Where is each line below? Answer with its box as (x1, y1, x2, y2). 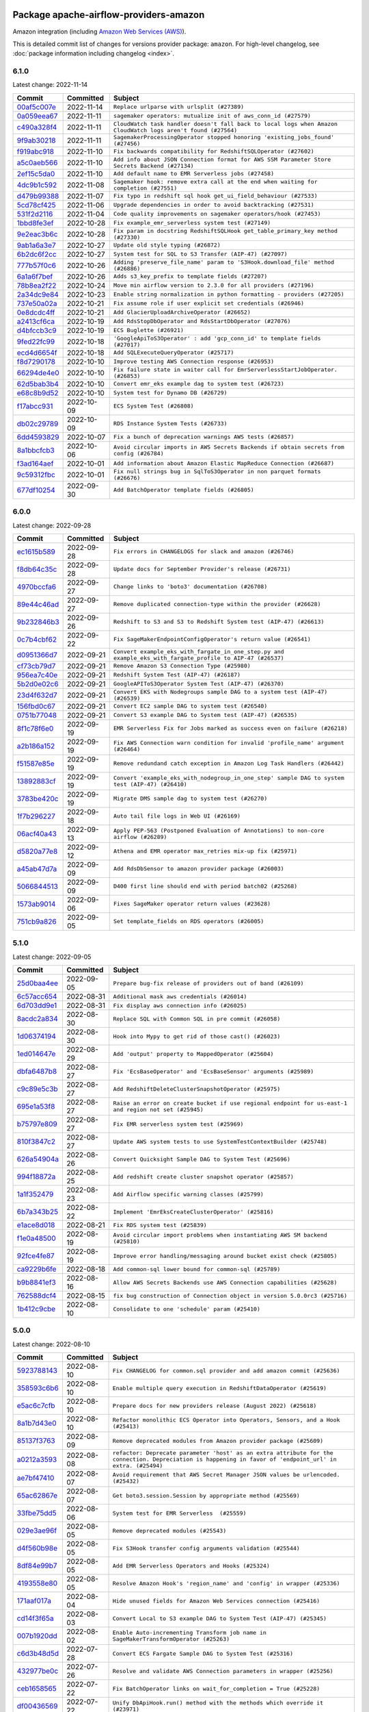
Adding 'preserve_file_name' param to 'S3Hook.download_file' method (113, 258, 335, 266)
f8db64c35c (16, 564, 57, 574)
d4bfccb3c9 (16, 325, 57, 335)
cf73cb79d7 (16, 661, 56, 670)
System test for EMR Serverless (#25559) (112, 1509, 247, 1517)
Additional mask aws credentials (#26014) (113, 993, 247, 1000)
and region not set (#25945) (113, 1106, 204, 1113)
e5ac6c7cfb (16, 1401, 55, 1411)
